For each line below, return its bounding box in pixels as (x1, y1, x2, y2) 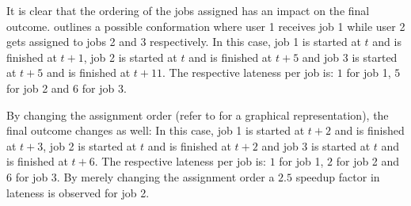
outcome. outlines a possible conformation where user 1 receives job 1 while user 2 (6, 17, 405, 34)
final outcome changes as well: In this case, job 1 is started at (6, 122, 305, 139)
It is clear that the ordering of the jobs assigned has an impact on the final (6, 2, 370, 18)
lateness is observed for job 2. (6, 184, 150, 200)
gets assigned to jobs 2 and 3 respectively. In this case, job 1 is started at (6, 33, 361, 50)
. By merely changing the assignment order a (56, 168, 275, 185)
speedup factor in (295, 168, 380, 185)
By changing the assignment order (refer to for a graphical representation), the (6, 106, 389, 123)
